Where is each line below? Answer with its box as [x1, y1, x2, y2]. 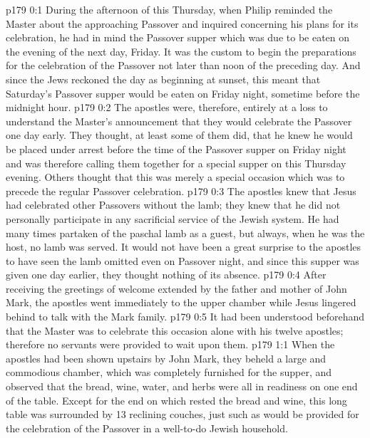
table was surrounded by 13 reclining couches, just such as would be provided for [6, 407, 359, 422]
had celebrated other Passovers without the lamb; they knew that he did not [6, 197, 341, 212]
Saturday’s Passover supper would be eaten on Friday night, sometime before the [6, 85, 360, 100]
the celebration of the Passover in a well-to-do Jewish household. [6, 420, 288, 435]
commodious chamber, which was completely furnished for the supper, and [6, 365, 332, 380]
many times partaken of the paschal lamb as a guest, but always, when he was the [6, 225, 365, 240]
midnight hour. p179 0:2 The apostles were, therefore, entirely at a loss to [6, 100, 328, 115]
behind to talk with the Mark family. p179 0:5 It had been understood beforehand [6, 309, 365, 324]
